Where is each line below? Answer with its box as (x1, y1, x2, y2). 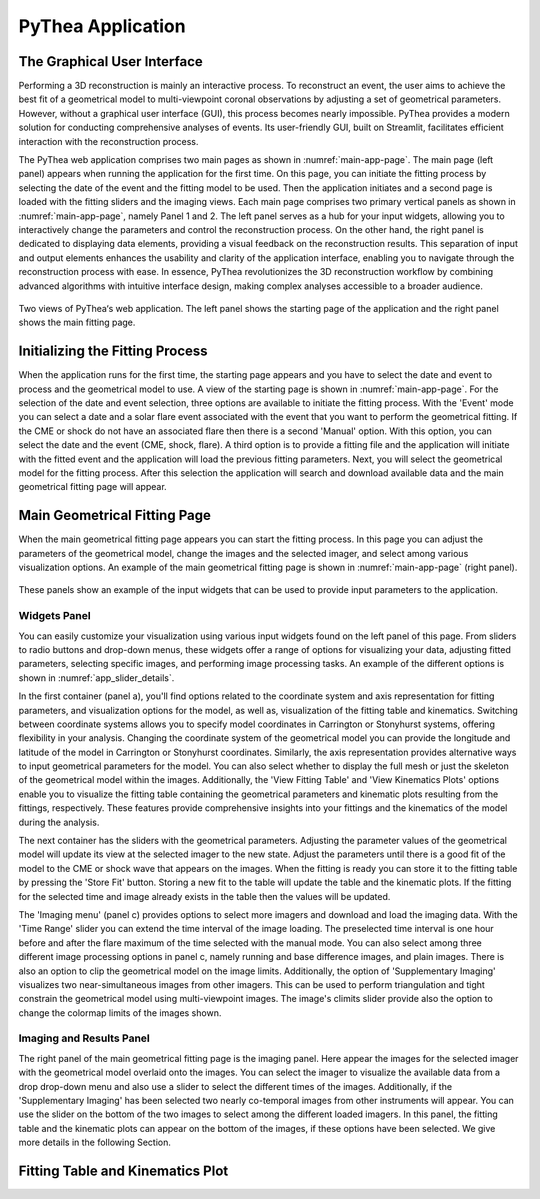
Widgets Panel (18, 609, 91, 623)
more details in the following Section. (18, 1136, 172, 1149)
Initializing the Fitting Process (18, 343, 209, 360)
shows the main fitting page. (18, 316, 136, 329)
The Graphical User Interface (18, 53, 204, 70)
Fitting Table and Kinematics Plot (18, 1163, 229, 1180)
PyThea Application (18, 15, 186, 37)
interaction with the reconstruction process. (18, 135, 199, 147)
